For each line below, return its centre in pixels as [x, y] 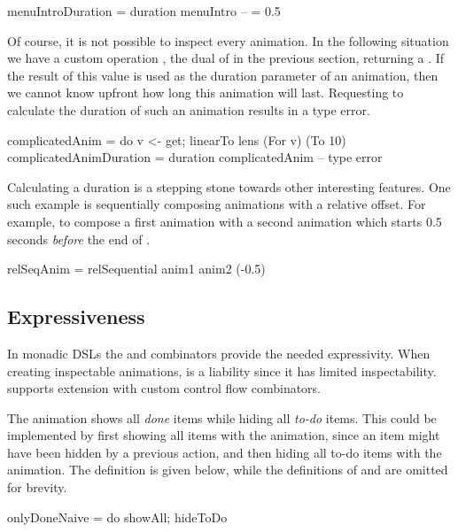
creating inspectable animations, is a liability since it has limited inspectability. [222, 370]
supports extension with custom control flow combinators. [164, 388]
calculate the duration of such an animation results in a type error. [189, 109]
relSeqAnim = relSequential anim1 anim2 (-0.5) [136, 269]
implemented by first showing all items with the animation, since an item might [224, 435]
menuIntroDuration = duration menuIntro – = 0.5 [144, 11]
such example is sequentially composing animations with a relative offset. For [217, 204]
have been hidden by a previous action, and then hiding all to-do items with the [225, 452]
